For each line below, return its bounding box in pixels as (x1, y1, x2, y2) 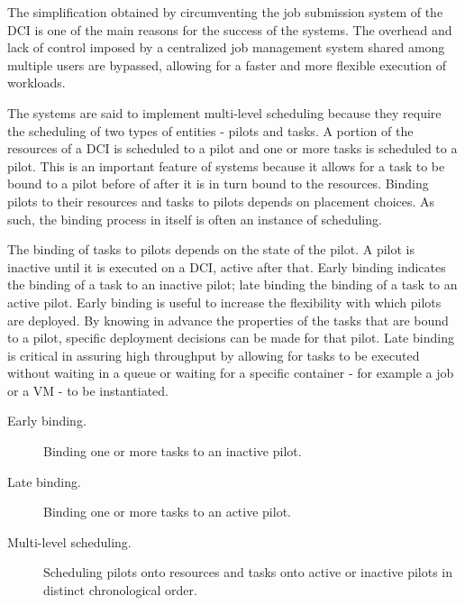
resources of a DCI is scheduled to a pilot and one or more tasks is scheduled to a (7, 139, 458, 158)
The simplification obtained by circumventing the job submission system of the (7, 3, 443, 21)
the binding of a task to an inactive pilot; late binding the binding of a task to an (7, 275, 458, 294)
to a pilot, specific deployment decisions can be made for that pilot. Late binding (7, 328, 454, 347)
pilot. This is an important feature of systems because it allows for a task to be (7, 156, 445, 175)
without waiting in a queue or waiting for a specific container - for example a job (7, 363, 454, 382)
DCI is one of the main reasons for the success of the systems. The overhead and (7, 20, 452, 39)
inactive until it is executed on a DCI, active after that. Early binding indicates (7, 257, 446, 276)
